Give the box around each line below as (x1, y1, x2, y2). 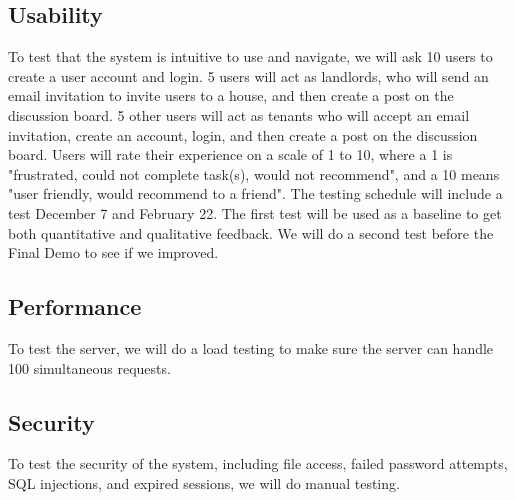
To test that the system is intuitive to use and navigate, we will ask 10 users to (8, 46, 493, 67)
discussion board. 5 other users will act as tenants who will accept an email (8, 104, 470, 125)
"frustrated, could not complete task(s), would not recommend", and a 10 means (8, 163, 500, 184)
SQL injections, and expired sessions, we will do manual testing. (8, 472, 400, 493)
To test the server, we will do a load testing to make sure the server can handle (8, 337, 494, 358)
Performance (8, 291, 142, 322)
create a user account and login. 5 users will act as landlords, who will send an (8, 65, 489, 86)
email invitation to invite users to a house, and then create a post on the (8, 85, 454, 106)
